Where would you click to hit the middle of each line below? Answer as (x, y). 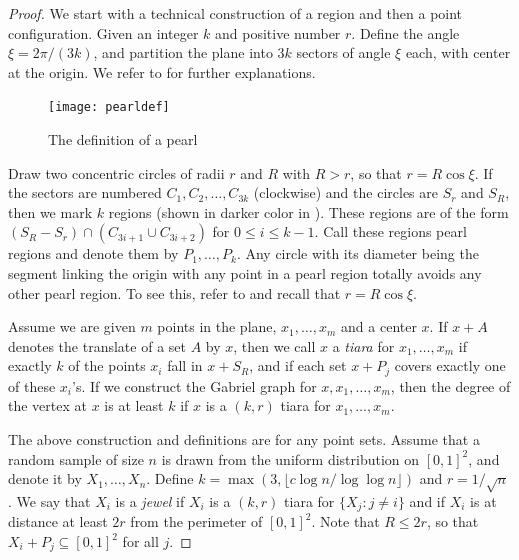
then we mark (50, 211)
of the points (107, 365)
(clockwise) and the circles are (345, 192)
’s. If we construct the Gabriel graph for (194, 385)
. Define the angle (405, 32)
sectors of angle (343, 52)
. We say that (49, 500)
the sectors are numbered (85, 192)
